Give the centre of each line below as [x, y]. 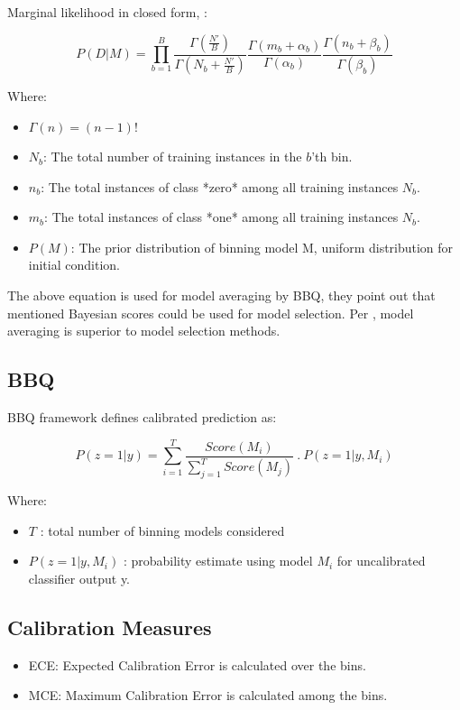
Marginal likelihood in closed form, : [107, 12]
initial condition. [74, 265]
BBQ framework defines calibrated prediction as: [142, 417]
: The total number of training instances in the [173, 157]
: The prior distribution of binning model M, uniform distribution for [262, 247]
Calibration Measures [110, 627]
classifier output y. [79, 578]
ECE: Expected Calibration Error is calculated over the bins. [197, 664]
